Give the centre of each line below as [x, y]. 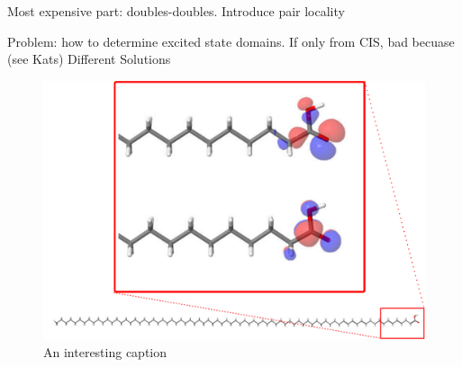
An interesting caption [105, 351]
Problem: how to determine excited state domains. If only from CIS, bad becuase [231, 41]
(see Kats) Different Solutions [89, 59]
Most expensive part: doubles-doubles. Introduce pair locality [176, 11]
